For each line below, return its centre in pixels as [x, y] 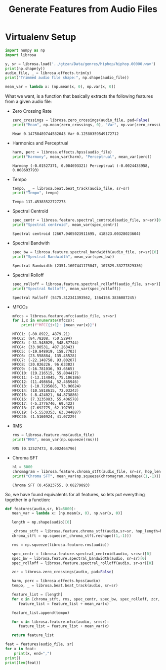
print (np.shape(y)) [25, 69]
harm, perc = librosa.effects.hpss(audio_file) [62, 152]
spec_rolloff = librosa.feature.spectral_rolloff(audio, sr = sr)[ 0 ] [83, 563]
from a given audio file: [29, 102]
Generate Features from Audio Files [83, 9]
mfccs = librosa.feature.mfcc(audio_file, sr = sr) [64, 316]
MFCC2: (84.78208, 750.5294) [42, 339]
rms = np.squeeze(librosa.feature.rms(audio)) [61, 545]
